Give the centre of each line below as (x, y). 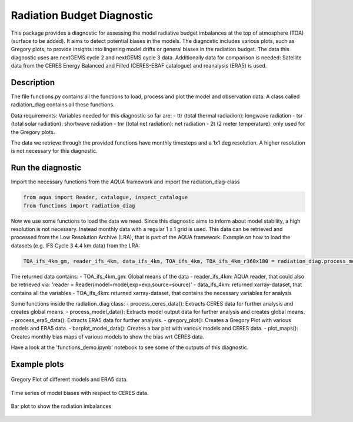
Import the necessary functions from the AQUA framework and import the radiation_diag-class (125, 182)
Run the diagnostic (46, 168)
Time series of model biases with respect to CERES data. (80, 393)
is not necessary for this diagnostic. (54, 151)
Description (33, 82)
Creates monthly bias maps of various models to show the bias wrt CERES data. (108, 336)
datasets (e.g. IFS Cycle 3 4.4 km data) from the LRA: (76, 245)
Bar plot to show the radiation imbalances (61, 406)
